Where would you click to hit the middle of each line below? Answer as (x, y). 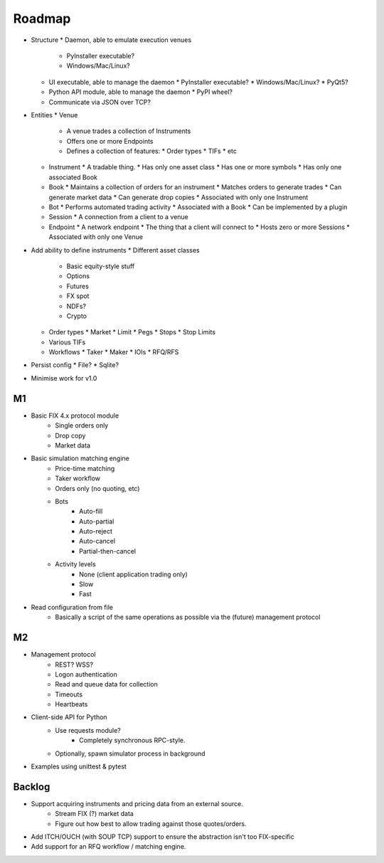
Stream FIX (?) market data (95, 814)
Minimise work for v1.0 (64, 378)
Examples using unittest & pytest (79, 767)
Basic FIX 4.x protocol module (75, 415)
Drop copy (70, 435)
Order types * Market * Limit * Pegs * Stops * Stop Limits (132, 332)
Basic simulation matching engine (80, 458)
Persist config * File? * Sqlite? (75, 365)
